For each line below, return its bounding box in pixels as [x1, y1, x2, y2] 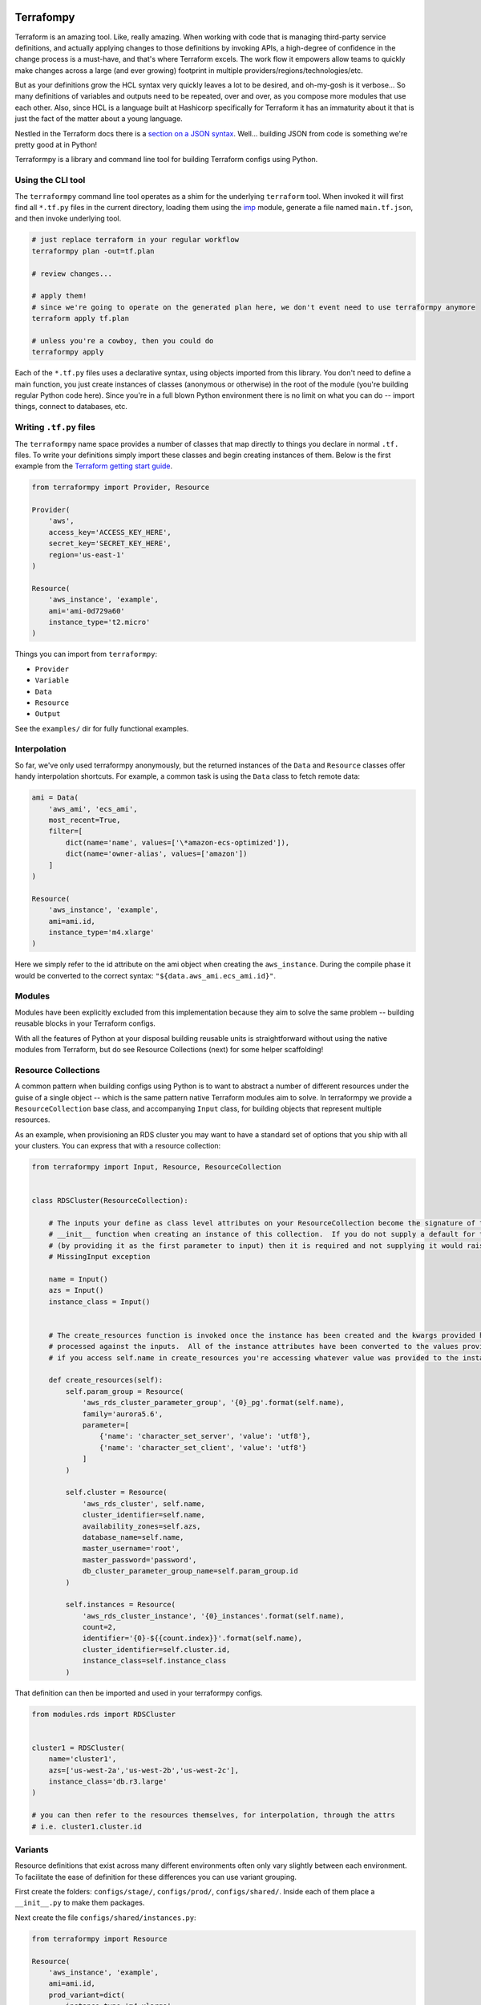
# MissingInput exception [48, 1252, 151, 1262]
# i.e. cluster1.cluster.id [31, 1821, 142, 1831]
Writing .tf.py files [14, 422, 95, 433]
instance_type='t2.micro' [48, 618, 151, 626]
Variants [14, 1844, 49, 1855]
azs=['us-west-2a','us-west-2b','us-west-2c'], [48, 1765, 240, 1775]
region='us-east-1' [48, 550, 126, 559]
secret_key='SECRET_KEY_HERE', [48, 539, 172, 549]
